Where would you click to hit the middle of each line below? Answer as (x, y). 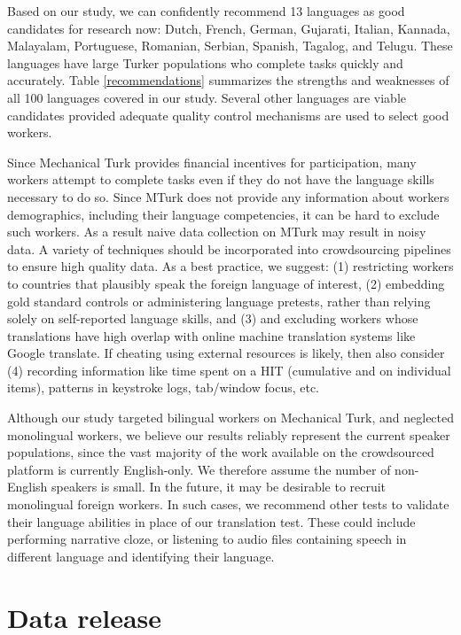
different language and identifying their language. (141, 556)
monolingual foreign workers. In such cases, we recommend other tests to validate (228, 504)
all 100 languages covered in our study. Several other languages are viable (207, 97)
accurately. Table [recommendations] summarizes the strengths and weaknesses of (228, 80)
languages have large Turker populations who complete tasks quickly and (205, 62)
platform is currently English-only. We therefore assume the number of (199, 469)
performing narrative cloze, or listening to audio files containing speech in (207, 539)
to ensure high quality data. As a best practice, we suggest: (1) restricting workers (230, 266)
